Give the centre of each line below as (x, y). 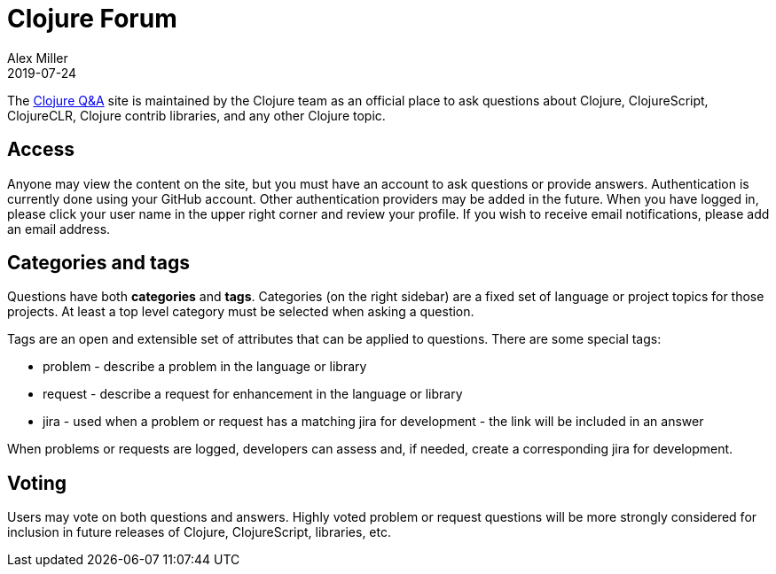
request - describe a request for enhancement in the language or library (253, 394)
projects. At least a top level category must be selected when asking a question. (241, 312)
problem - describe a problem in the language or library (205, 367)
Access (41, 150)
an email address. (59, 229)
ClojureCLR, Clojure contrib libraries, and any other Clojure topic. (196, 115)
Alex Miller (38, 58)
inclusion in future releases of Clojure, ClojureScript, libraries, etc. (199, 532)
